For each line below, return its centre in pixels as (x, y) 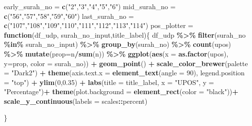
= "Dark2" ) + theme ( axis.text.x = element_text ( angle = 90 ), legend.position (124, 73)
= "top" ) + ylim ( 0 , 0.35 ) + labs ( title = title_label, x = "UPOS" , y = (109, 82)
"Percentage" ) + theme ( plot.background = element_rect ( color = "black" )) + (121, 91)
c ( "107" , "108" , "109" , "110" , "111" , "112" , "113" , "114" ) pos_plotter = (99, 25)
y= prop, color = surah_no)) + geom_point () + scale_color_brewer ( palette (126, 63)
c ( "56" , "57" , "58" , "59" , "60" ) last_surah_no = (69, 16)
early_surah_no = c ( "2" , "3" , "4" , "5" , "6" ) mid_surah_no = (90, 6)
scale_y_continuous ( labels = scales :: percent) (76, 101)
